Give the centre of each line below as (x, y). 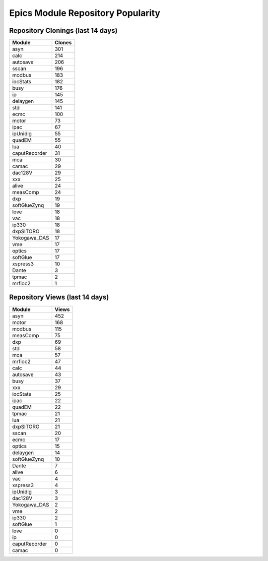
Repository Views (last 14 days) (59, 297)
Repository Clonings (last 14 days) (63, 31)
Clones (63, 43)
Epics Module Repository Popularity (85, 13)
